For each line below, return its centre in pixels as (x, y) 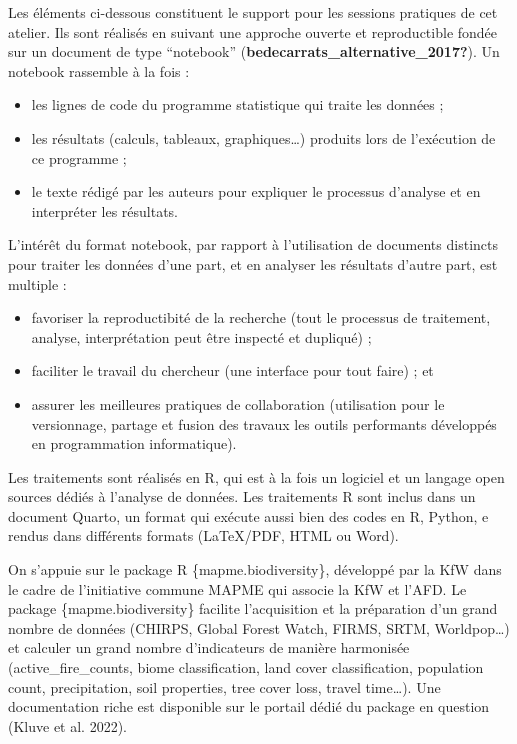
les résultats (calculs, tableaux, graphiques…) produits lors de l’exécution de (263, 137)
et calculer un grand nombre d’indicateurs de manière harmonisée (209, 647)
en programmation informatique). (134, 443)
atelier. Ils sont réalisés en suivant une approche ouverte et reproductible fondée (253, 31)
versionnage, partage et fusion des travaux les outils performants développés (264, 423)
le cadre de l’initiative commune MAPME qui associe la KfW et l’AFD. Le (237, 588)
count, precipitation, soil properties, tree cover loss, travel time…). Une (224, 686)
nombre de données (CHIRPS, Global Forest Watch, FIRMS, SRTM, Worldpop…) (259, 627)
